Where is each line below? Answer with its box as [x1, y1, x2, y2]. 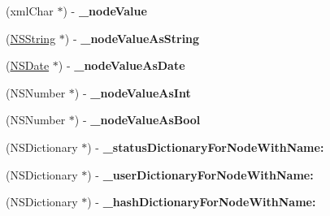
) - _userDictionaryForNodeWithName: [87, 166, 314, 183]
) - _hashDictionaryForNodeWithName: [87, 193, 316, 210]
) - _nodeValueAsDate [58, 57, 185, 74]
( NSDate [6, 57, 50, 74]
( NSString [6, 29, 56, 46]
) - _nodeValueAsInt [74, 84, 191, 101]
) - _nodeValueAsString [64, 29, 200, 46]
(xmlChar [6, 2, 54, 19]
